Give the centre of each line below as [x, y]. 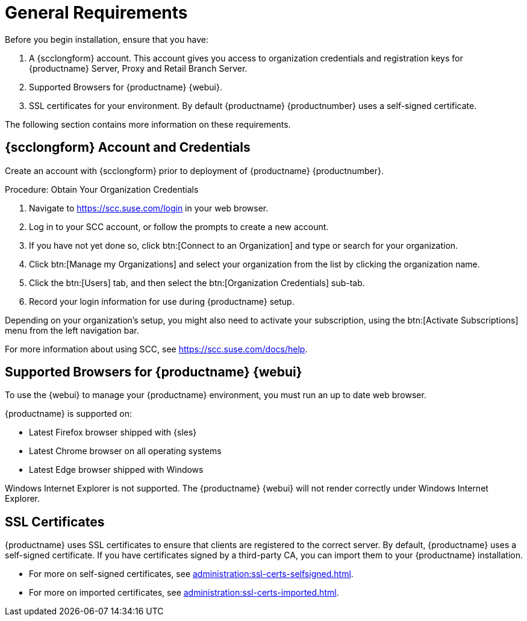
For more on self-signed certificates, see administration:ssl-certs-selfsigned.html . [191, 574]
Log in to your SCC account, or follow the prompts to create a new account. [179, 226]
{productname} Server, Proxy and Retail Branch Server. [138, 68]
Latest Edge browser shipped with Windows [116, 470]
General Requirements [96, 13]
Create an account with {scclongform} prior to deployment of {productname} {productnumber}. [194, 170]
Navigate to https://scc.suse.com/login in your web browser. [149, 208]
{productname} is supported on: [68, 414]
